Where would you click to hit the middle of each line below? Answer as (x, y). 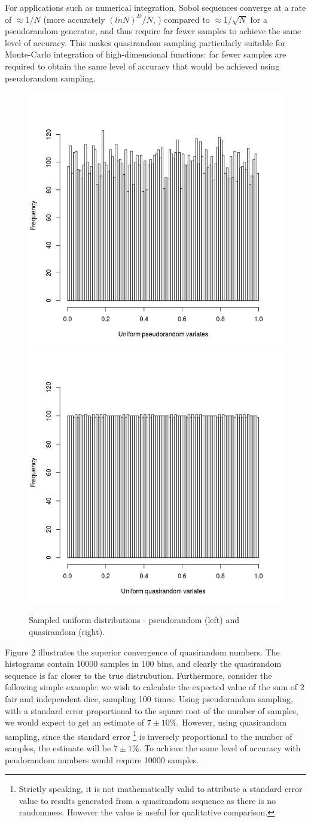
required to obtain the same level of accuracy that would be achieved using (142, 66)
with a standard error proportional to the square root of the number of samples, (152, 710)
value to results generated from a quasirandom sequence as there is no (147, 800)
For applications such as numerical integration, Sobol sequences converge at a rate (155, 7)
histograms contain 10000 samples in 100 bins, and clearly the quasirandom (143, 664)
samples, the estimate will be (58, 747)
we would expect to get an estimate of (74, 722)
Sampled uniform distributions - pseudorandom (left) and (134, 620)
